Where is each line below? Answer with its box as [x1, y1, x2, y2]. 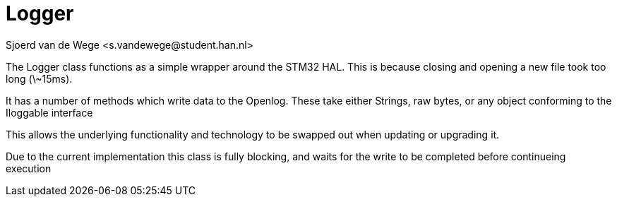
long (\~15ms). [6, 72, 73, 85]
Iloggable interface [6, 106, 93, 119]
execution [6, 162, 52, 174]
